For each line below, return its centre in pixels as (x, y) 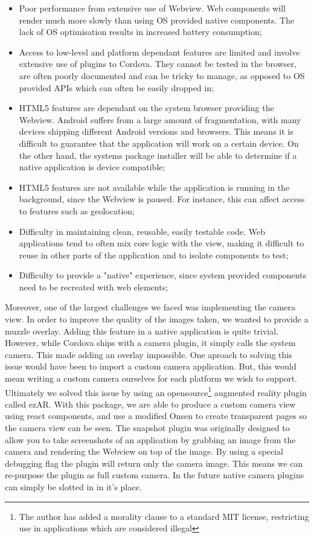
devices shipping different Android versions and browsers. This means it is (156, 131)
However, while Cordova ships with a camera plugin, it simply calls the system (150, 343)
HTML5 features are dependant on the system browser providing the (146, 108)
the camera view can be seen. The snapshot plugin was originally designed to (147, 428)
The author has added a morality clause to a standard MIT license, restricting (164, 516)
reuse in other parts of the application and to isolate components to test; (154, 255)
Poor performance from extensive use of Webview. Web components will (152, 8)
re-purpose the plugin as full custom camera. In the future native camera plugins (155, 475)
